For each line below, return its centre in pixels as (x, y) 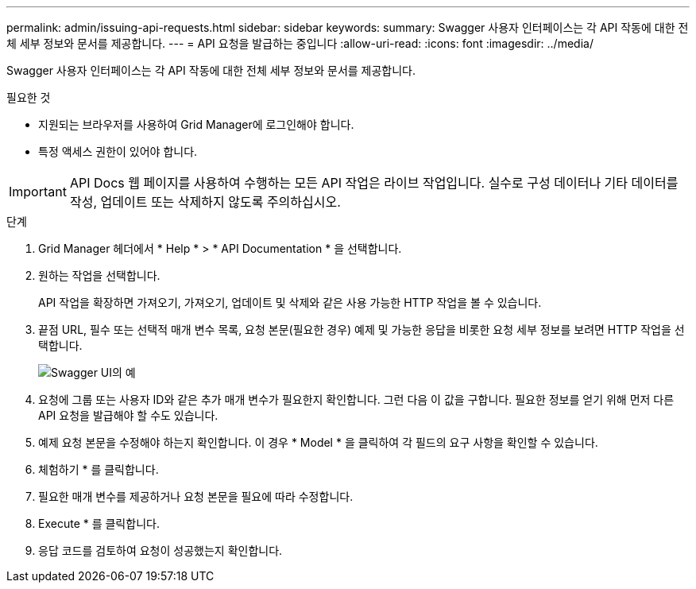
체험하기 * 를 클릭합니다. (99, 469)
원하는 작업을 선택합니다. (99, 275)
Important (38, 192)
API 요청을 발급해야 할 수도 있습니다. (128, 415)
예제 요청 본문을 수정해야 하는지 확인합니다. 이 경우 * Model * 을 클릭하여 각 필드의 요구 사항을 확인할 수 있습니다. (318, 442)
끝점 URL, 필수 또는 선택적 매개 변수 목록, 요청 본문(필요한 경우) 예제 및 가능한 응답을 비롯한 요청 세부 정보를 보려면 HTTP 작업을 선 (362, 329)
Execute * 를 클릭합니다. (99, 523)
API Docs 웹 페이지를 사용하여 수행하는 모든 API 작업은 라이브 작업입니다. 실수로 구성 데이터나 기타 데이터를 (374, 183)
